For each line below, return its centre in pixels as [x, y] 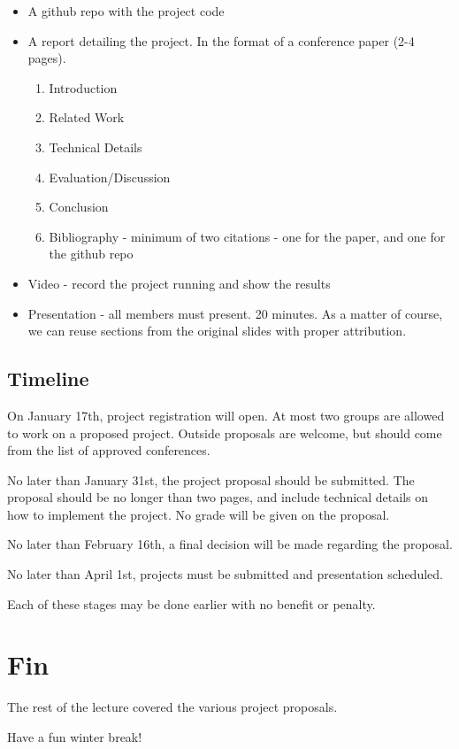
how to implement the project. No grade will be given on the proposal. [199, 514]
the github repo [91, 254]
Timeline [48, 378]
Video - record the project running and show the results [179, 283]
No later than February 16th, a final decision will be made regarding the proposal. [230, 544]
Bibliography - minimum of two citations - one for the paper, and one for [247, 236]
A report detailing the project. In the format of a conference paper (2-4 [221, 40]
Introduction [83, 87]
